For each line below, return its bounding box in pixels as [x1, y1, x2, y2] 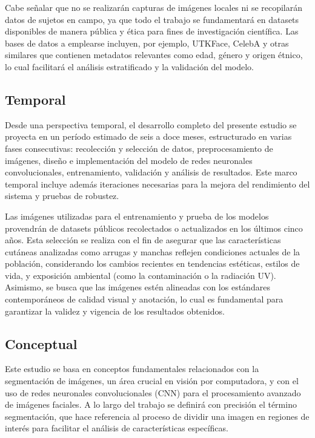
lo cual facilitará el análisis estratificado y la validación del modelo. [5, 60, 254, 73]
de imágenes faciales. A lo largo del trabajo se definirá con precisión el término [5, 398, 297, 411]
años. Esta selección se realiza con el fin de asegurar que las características [5, 234, 281, 246]
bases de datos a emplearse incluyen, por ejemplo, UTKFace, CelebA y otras [5, 36, 289, 49]
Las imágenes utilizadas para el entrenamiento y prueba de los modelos [5, 209, 269, 222]
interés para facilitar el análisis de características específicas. [5, 422, 228, 434]
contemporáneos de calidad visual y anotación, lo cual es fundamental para [5, 293, 283, 306]
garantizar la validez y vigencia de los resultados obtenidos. [5, 304, 225, 317]
